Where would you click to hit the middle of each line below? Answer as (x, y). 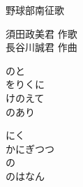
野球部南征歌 (35, 10)
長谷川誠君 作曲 (41, 47)
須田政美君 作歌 (41, 33)
